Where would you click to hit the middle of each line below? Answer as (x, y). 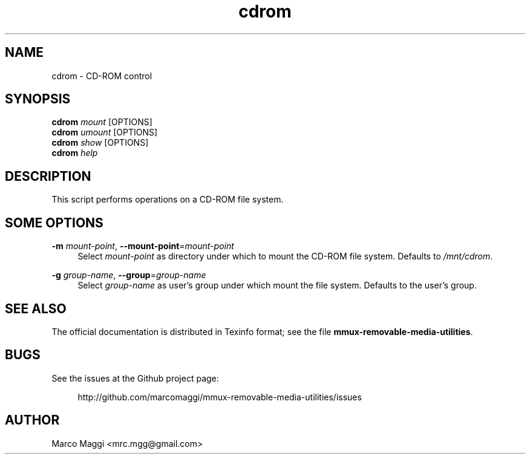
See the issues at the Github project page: (135, 378)
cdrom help (75, 153)
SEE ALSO (36, 308)
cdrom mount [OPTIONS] (102, 122)
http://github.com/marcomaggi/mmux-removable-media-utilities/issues (220, 397)
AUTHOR (32, 420)
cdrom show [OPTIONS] (100, 143)
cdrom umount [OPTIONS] (105, 132)
